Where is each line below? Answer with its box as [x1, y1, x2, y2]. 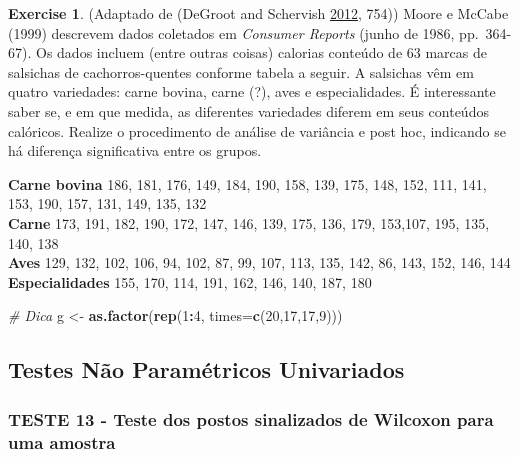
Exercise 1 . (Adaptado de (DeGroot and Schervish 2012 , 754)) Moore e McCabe [8, 3, 509, 23]
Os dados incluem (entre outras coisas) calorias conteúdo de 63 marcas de [35, 42, 487, 63]
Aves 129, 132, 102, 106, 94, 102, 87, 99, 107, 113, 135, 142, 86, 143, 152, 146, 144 [8, 252, 511, 273]
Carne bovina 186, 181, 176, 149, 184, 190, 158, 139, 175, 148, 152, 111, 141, [8, 173, 487, 194]
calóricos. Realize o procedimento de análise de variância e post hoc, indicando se [8, 120, 506, 141]
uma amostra [8, 429, 116, 454]
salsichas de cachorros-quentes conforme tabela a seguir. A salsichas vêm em [8, 61, 474, 82]
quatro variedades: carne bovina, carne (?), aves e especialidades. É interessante [8, 81, 496, 102]
